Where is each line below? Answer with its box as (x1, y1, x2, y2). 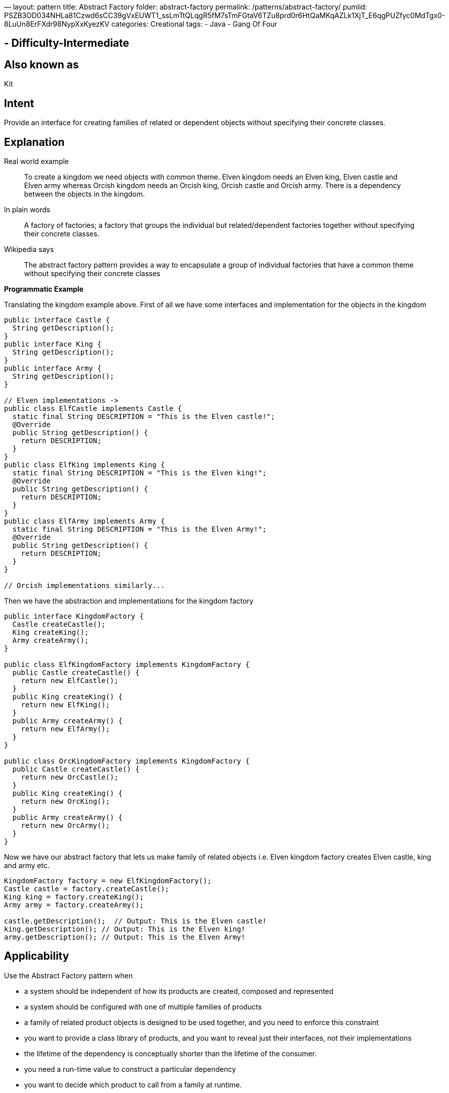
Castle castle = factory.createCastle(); (4, 884, 169, 893)
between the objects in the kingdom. (24, 189, 145, 198)
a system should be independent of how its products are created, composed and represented (24, 986, 333, 995)
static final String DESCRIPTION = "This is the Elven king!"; (12, 468, 267, 477)
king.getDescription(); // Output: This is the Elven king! (4, 924, 246, 933)
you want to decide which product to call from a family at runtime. (24, 1080, 242, 1089)
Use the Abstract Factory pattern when (4, 971, 133, 980)
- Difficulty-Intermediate (4, 37, 130, 50)
